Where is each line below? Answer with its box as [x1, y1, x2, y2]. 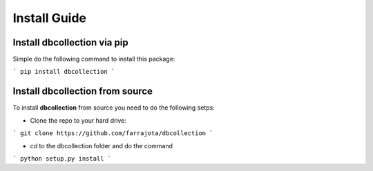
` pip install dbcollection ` [12, 68, 115, 76]
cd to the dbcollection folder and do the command [30, 141, 173, 150]
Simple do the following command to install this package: [12, 55, 175, 63]
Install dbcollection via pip [12, 37, 128, 48]
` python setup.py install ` [12, 154, 112, 162]
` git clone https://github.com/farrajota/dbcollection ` [12, 130, 213, 137]
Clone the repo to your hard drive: [30, 116, 127, 124]
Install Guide [12, 10, 86, 26]
